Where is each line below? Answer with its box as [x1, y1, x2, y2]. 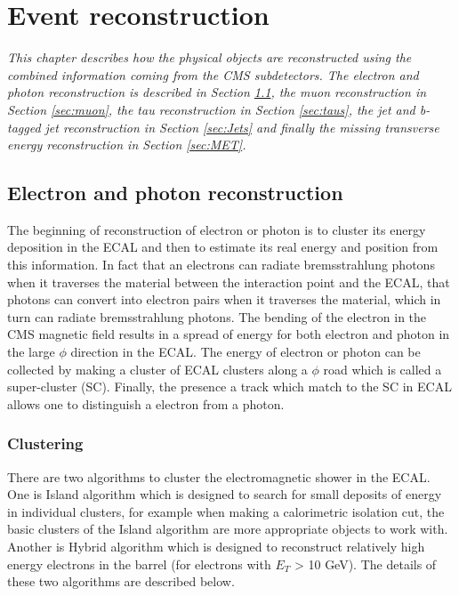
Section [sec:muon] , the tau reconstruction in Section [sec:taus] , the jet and [7, 100, 415, 118]
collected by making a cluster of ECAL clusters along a [7, 359, 308, 378]
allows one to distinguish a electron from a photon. [7, 394, 285, 413]
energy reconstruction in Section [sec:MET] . [7, 135, 246, 154]
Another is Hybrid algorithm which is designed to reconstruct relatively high [7, 537, 425, 556]
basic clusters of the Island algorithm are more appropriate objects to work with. [7, 519, 448, 538]
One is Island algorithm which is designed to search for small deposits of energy [7, 485, 442, 503]
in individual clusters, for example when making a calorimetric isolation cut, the [7, 502, 445, 520]
